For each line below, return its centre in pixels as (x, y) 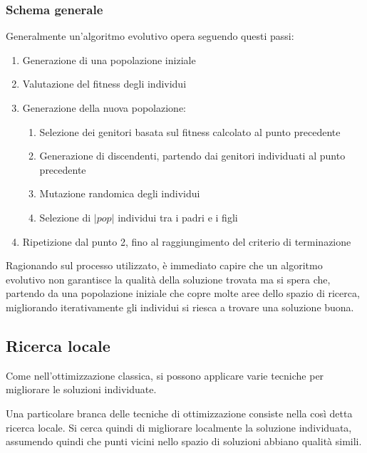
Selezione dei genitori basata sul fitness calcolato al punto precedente (190, 131)
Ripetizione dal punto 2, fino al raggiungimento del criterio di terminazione (187, 241)
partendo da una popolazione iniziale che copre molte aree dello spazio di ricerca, (183, 293)
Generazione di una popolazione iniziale (109, 59)
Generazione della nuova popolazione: (104, 108)
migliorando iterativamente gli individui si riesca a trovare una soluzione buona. (180, 307)
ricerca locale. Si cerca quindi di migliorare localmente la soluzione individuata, (179, 427)
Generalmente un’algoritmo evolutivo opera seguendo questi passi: (150, 36)
